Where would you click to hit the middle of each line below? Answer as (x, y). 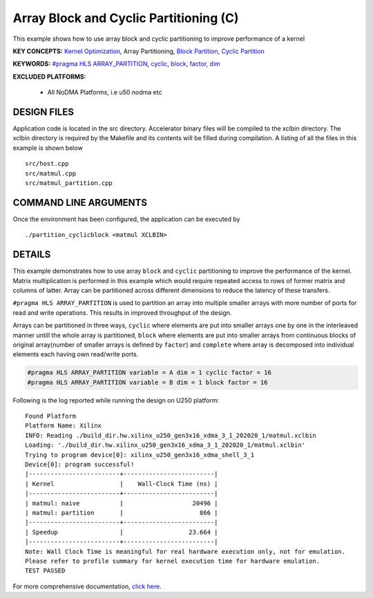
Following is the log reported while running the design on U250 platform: (116, 400)
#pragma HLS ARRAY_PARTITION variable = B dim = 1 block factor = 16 (147, 382)
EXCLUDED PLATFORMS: (49, 77)
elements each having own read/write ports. (76, 354)
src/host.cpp (47, 164)
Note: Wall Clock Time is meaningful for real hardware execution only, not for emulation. (185, 551)
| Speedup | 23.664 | (122, 532)
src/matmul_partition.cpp (69, 183)
